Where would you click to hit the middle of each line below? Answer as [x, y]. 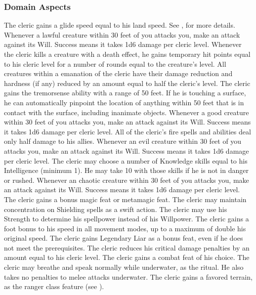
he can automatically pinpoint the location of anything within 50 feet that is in [124, 102]
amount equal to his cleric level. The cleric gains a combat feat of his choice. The [127, 257]
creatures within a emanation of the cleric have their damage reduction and [118, 73]
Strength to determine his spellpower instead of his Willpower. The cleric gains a [127, 219]
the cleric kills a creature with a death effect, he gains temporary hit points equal [127, 54]
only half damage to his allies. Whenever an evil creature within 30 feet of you [123, 141]
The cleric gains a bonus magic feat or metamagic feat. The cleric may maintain [125, 199]
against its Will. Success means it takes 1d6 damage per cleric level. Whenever [123, 44]
